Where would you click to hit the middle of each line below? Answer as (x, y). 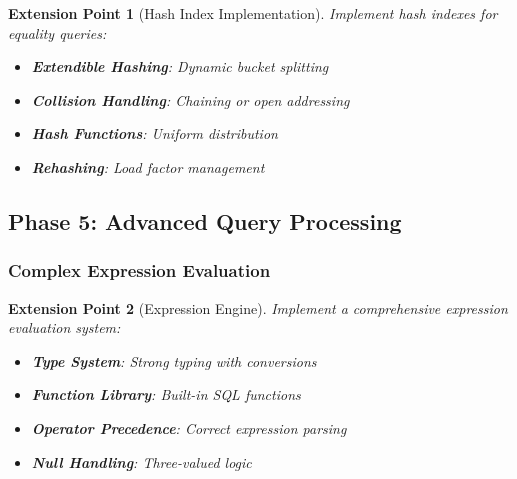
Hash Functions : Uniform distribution (154, 133)
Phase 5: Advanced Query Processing (205, 220)
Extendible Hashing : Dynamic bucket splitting (180, 66)
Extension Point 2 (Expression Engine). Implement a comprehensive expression (258, 307)
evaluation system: (64, 327)
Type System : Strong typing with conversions (174, 360)
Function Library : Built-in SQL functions (166, 394)
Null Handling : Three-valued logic (141, 461)
